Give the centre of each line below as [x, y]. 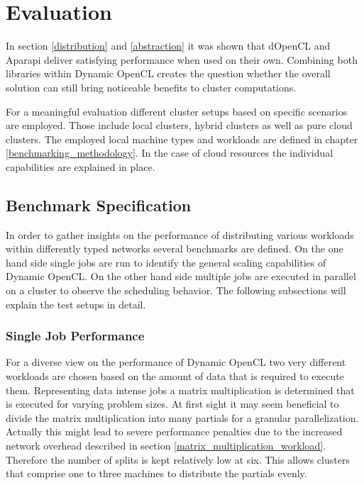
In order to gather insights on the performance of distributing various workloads [180, 234]
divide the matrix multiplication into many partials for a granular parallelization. [182, 417]
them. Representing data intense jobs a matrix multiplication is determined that [180, 390]
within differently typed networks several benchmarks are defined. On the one [175, 249]
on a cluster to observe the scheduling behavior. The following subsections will [176, 290]
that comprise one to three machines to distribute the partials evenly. [156, 473]
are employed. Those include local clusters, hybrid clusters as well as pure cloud [179, 125]
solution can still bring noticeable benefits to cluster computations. [151, 87]
